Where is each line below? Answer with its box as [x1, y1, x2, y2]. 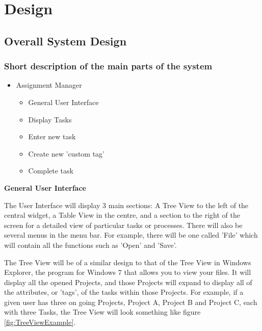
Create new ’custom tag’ [28, 148, 105, 159]
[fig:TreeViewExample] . [4, 317, 76, 327]
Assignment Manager [16, 80, 82, 90]
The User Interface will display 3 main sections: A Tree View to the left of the [4, 199, 249, 210]
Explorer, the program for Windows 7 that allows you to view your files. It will [4, 267, 251, 277]
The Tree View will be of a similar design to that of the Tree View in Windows [4, 257, 251, 267]
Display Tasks [28, 114, 72, 124]
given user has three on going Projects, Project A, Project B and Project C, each [4, 296, 257, 307]
